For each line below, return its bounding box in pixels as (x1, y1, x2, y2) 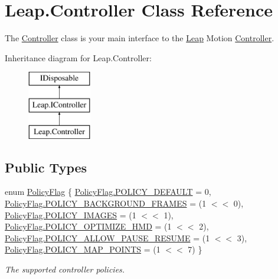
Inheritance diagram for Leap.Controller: (5, 51, 152, 64)
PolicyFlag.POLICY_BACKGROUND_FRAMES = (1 (5, 197, 207, 210)
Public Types (5, 158, 87, 176)
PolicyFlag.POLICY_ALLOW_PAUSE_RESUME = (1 (5, 231, 210, 244)
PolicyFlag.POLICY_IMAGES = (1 (5, 208, 136, 221)
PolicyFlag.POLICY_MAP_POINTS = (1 (5, 243, 161, 255)
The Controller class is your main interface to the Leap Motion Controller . (5, 32, 274, 44)
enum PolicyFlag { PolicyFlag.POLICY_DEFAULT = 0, (5, 185, 211, 198)
